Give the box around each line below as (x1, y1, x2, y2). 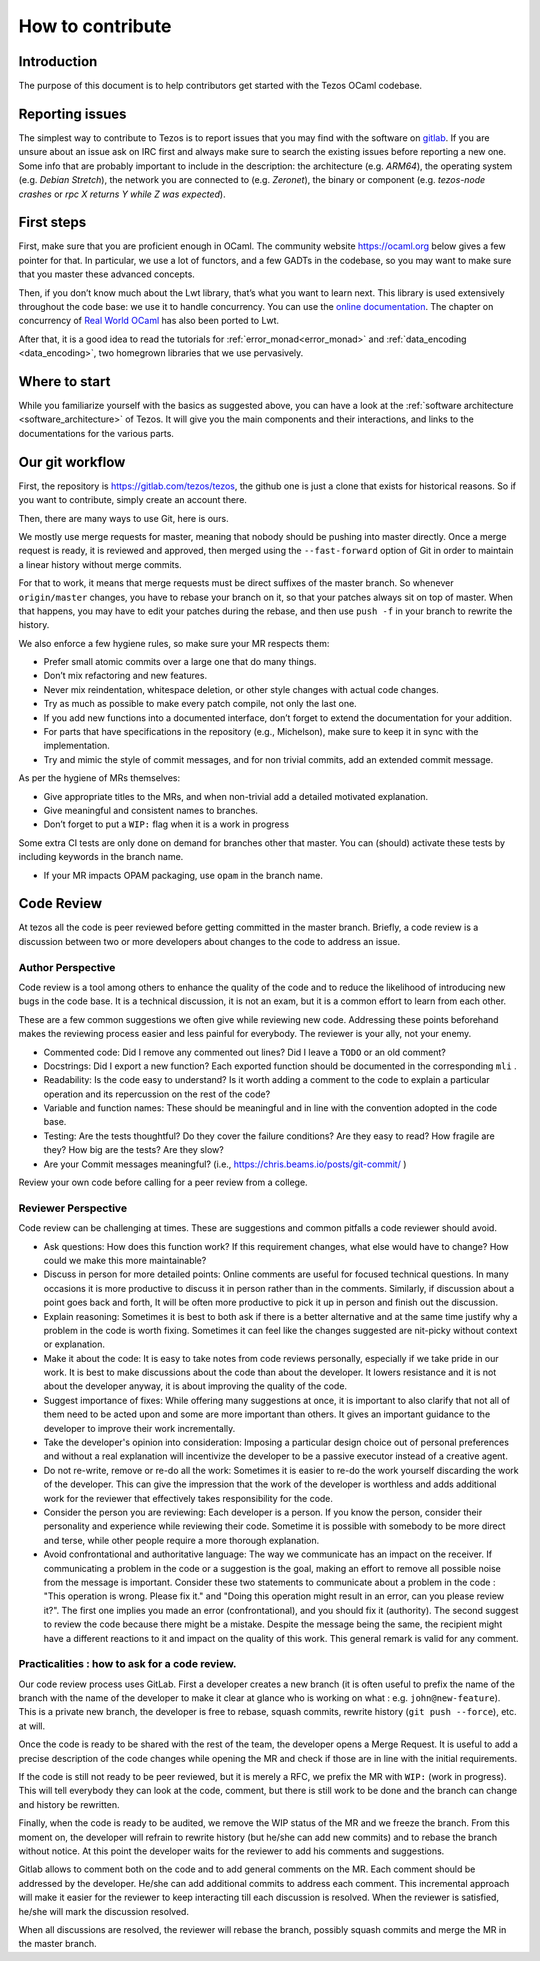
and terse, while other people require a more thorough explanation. (43, 1534, 320, 1546)
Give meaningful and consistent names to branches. (43, 804, 259, 816)
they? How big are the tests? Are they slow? (43, 1144, 224, 1156)
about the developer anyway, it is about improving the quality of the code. (43, 1380, 348, 1392)
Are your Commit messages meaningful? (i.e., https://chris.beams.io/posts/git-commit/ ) (43, 1158, 407, 1170)
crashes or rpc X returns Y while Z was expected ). (18, 188, 226, 200)
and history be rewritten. (18, 1798, 120, 1810)
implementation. (43, 740, 110, 752)
